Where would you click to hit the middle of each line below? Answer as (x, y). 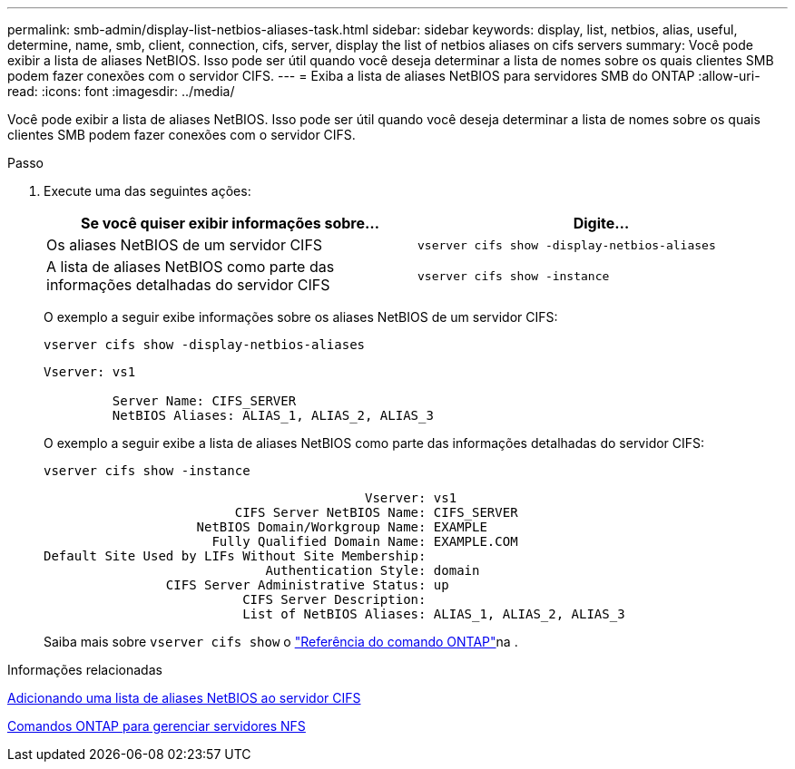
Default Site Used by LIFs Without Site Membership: (235, 556)
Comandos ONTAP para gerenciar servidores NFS (157, 726)
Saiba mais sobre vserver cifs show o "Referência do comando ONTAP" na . (281, 642)
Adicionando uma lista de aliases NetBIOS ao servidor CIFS (184, 698)
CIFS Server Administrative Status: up (307, 585)
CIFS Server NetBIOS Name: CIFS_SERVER (376, 512)
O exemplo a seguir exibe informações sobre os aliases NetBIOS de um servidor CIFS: (301, 317)
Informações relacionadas (85, 670)
